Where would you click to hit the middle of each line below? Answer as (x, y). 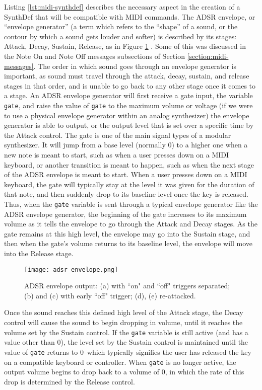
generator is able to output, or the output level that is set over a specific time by (129, 125)
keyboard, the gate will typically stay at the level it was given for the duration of (129, 184)
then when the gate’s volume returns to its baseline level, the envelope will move (128, 243)
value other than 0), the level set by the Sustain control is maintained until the (126, 342)
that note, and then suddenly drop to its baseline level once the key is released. (126, 194)
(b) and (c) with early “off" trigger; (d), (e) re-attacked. (110, 295)
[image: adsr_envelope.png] (71, 269)
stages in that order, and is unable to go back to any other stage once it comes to (130, 85)
